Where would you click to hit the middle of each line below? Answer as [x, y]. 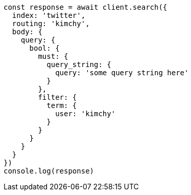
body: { [27, 32]
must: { [53, 56]
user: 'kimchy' [86, 114]
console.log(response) [49, 171]
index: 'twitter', [49, 15]
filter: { [57, 97]
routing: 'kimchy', [51, 24]
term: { [62, 105]
